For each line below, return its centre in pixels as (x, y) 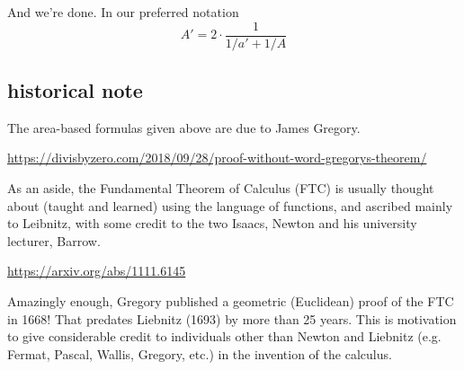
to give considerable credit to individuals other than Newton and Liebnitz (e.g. (224, 336)
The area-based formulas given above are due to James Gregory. (184, 127)
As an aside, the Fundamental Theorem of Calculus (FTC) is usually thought (221, 188)
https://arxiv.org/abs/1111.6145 (97, 271)
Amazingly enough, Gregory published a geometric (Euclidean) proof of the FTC (231, 301)
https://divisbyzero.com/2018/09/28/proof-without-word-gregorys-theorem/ (217, 158)
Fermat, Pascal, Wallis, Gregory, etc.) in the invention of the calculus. (200, 353)
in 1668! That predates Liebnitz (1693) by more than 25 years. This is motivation (232, 318)
